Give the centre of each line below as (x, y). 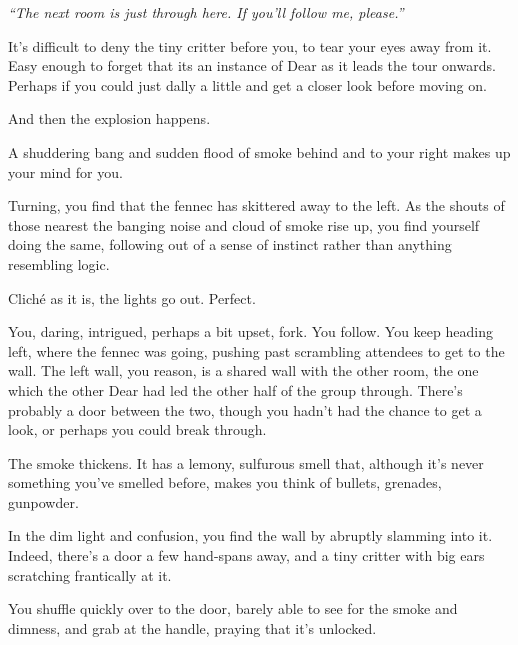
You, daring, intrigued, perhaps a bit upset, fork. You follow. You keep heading (250, 331)
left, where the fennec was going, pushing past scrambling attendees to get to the (256, 350)
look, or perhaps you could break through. (137, 429)
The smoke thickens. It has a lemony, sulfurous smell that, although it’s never (246, 462)
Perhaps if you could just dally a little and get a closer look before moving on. (247, 84)
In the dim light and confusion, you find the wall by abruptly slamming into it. (250, 535)
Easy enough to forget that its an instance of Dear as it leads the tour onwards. (252, 65)
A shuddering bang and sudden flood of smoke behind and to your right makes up (259, 151)
